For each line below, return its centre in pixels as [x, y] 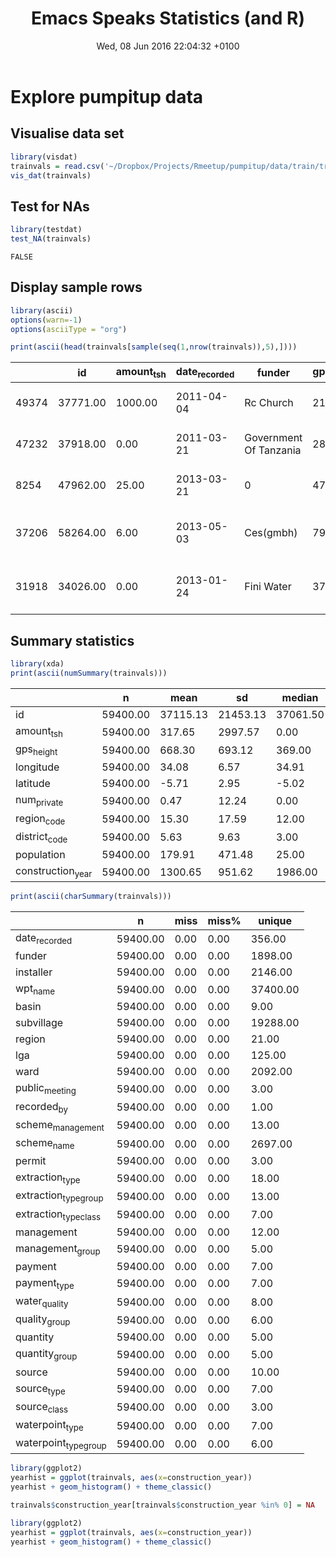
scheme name [45, 1143]
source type [40, 1389]
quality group [43, 1320]
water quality [42, 1302]
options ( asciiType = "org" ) [69, 329]
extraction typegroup [59, 1196]
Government [273, 438]
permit [31, 1161]
